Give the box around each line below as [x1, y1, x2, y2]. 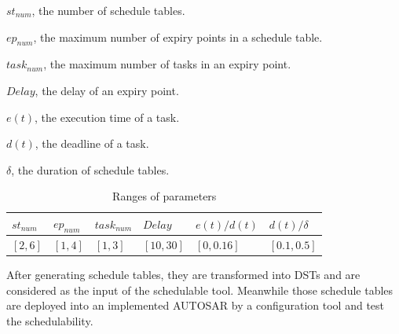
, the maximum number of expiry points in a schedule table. [33, 28, 323, 45]
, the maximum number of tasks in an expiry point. [43, 56, 291, 72]
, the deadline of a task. [35, 135, 149, 152]
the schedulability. [6, 312, 93, 328]
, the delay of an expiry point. [35, 82, 179, 98]
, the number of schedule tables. [31, 2, 185, 18]
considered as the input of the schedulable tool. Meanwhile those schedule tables [6, 281, 394, 298]
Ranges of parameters [112, 188, 217, 204]
